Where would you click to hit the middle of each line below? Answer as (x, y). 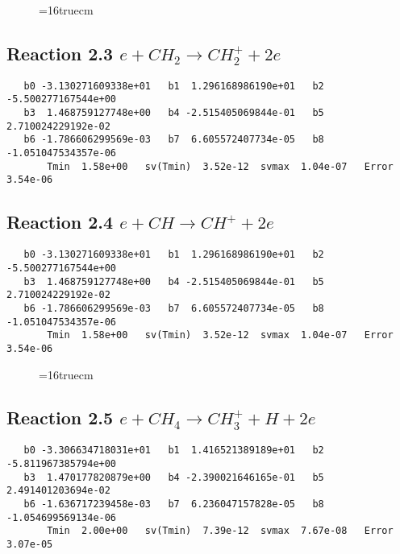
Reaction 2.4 (60, 222)
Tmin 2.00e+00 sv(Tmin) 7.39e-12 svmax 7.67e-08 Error (220, 531)
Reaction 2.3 (60, 53)
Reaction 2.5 (60, 418)
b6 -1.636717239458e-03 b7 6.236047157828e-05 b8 (174, 504)
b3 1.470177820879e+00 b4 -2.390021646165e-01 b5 (174, 477)
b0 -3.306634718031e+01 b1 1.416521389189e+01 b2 (174, 451)
